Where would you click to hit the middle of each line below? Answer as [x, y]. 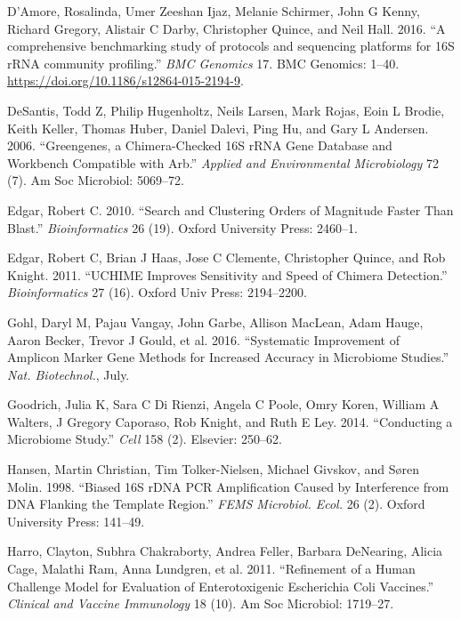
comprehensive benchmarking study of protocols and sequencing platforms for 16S [231, 46]
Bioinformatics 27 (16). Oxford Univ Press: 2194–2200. [157, 292]
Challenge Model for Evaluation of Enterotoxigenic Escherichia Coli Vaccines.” [221, 586]
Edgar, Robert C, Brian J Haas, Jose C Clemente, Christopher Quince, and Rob [226, 257]
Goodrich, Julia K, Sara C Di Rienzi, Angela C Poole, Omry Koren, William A [223, 404]
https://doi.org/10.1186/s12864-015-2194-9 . [125, 80]
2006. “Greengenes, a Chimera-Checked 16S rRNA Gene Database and [200, 145]
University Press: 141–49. [76, 521]
